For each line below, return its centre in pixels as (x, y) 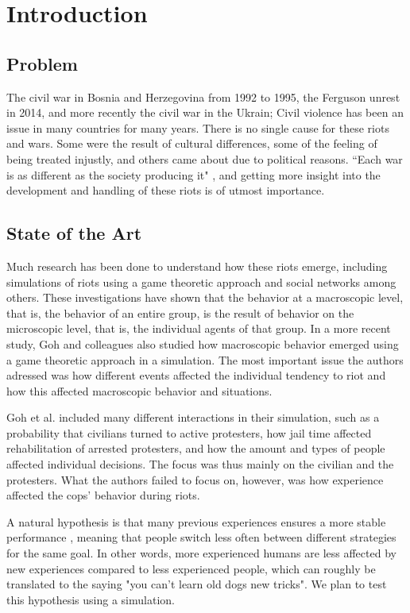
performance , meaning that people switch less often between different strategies (201, 537)
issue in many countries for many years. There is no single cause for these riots (198, 127)
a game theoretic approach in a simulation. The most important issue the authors (205, 359)
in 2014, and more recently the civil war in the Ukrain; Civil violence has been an (205, 112)
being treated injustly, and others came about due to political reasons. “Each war (205, 158)
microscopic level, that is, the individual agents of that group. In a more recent (199, 328)
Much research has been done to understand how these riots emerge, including (197, 266)
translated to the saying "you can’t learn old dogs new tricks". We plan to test (197, 584)
